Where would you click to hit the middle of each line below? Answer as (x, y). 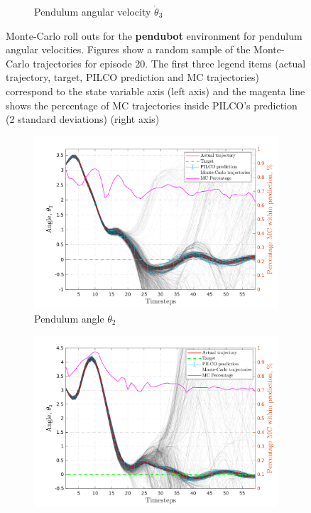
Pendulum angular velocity (93, 11)
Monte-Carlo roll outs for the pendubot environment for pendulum (154, 35)
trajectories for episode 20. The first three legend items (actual (169, 63)
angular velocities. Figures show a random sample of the (128, 49)
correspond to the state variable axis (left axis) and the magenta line (155, 91)
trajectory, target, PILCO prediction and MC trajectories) (132, 77)
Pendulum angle (69, 318)
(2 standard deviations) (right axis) (83, 119)
